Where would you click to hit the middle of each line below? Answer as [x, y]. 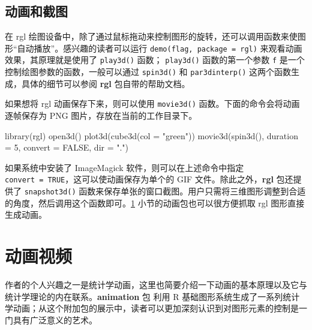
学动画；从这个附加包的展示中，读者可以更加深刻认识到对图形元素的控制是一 [156, 308]
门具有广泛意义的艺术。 [51, 319]
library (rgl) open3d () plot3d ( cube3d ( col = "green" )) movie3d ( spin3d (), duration [151, 135]
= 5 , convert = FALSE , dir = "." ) [67, 147]
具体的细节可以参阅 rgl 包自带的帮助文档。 [106, 83]
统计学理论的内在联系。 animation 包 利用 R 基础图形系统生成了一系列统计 [152, 296]
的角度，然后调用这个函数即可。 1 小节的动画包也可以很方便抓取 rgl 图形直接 [155, 202]
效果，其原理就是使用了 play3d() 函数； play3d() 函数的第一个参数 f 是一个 [155, 60]
